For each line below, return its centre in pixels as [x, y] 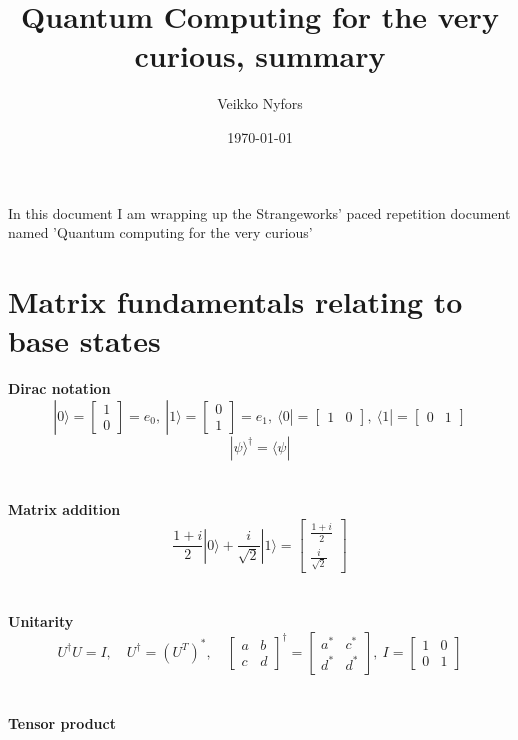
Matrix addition [64, 508]
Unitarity [41, 621]
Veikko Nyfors [260, 103]
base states [84, 340]
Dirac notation [59, 388]
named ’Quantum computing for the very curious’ [160, 232]
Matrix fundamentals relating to [235, 300]
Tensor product [62, 722]
